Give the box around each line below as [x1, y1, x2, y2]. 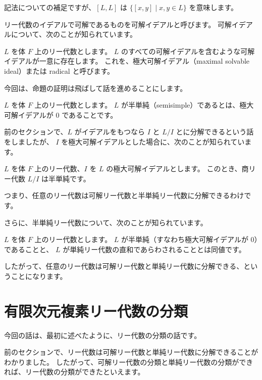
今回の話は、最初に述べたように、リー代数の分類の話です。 [4, 329, 201, 340]
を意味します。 [189, 2, 238, 12]
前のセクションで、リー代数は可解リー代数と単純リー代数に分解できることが [4, 347, 258, 357]
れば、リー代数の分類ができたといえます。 [4, 366, 145, 377]
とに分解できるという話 [176, 126, 254, 137]
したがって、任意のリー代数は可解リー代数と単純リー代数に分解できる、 [4, 261, 244, 271]
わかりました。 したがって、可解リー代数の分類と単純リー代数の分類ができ [4, 356, 253, 367]
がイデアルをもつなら [74, 126, 145, 137]
